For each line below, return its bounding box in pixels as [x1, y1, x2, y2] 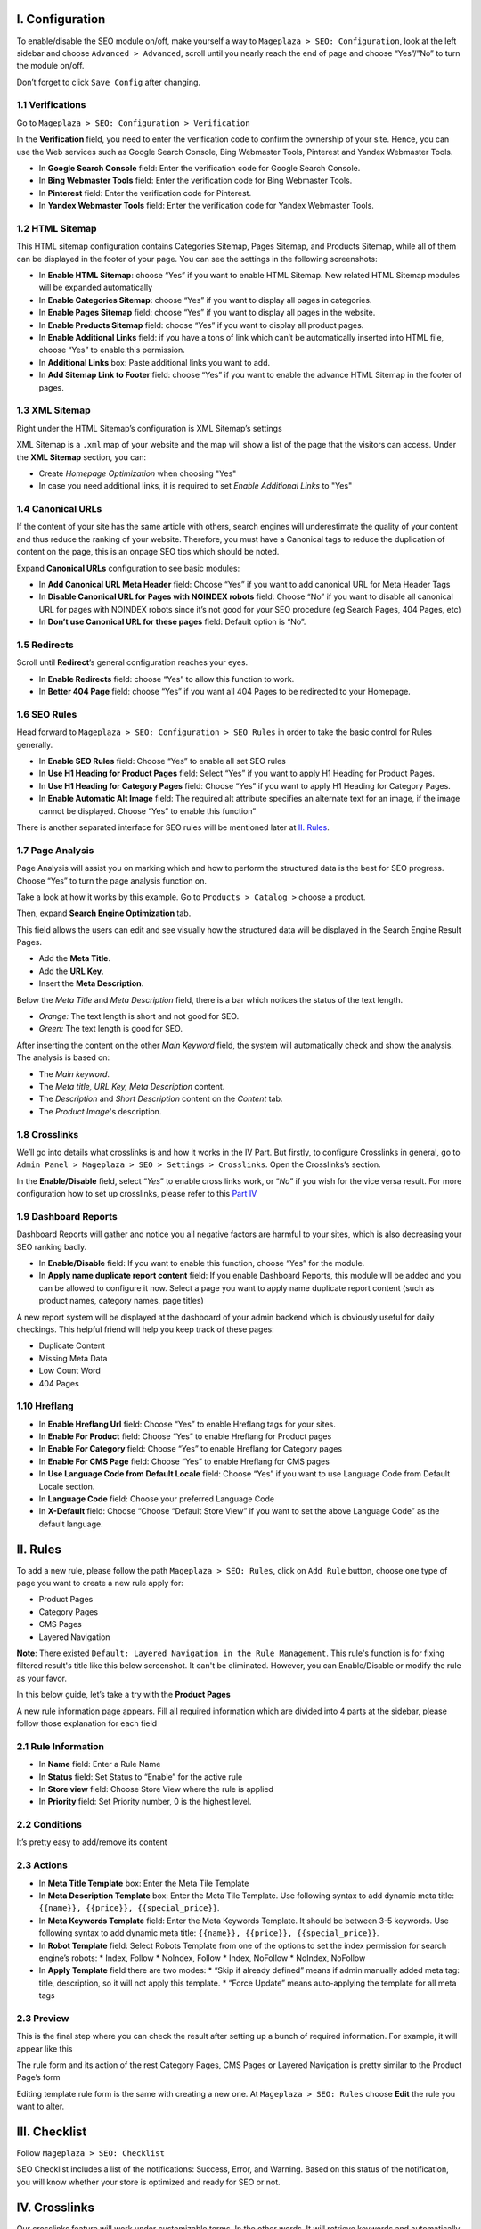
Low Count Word [38, 1365, 102, 1377]
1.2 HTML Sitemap [16, 222, 97, 234]
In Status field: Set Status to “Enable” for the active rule [38, 1771, 243, 1782]
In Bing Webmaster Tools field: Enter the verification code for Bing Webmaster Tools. [38, 175, 353, 186]
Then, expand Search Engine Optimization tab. [16, 908, 192, 918]
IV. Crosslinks [16, 2200, 95, 2215]
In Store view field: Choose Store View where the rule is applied [38, 1783, 273, 1794]
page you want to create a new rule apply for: [16, 1578, 184, 1589]
